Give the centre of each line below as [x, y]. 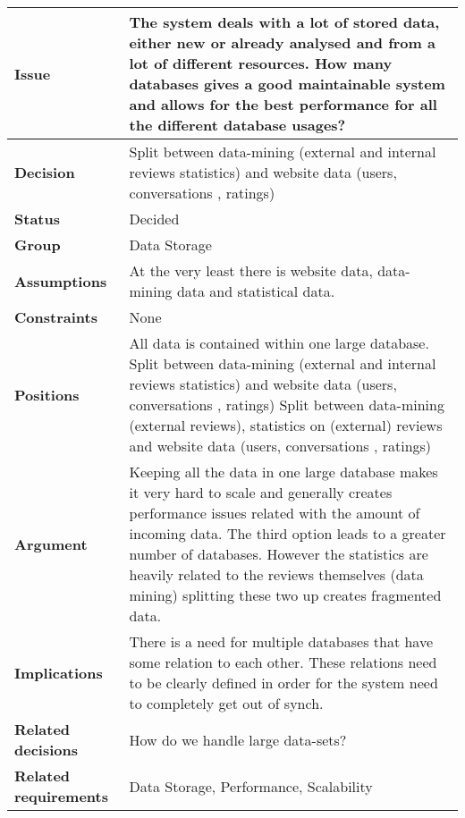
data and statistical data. [256, 291]
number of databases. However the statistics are [279, 554]
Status [37, 219]
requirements [61, 796]
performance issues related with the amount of [275, 513]
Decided [154, 219]
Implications [59, 672]
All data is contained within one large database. [279, 343]
